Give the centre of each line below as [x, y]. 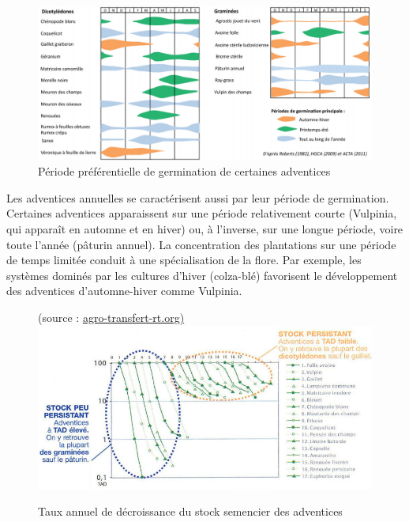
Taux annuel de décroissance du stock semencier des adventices [190, 511]
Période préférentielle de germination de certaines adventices [184, 171]
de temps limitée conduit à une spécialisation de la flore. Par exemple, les [184, 260]
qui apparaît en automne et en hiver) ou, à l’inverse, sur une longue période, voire [205, 228]
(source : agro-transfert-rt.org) [111, 317]
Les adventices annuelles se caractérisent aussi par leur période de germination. [198, 197]
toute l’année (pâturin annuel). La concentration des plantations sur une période [201, 244]
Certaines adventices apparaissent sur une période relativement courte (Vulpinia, [202, 213]
